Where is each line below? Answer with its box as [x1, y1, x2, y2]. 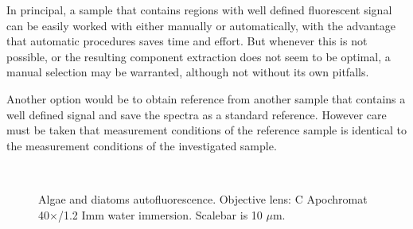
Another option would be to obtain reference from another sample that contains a [6, 90, 406, 107]
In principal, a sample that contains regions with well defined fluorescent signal [6, 2, 392, 17]
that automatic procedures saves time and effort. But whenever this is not [6, 33, 368, 49]
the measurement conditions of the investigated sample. [6, 137, 277, 153]
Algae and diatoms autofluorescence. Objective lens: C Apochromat [38, 190, 368, 207]
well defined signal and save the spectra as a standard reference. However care [6, 106, 387, 122]
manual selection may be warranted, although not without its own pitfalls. [6, 64, 369, 80]
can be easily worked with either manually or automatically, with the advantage [6, 17, 396, 33]
